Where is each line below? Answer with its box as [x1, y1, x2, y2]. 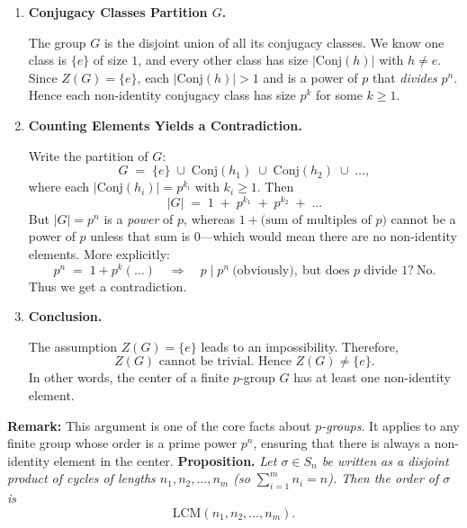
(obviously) [232, 264, 294, 277]
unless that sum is [90, 227, 191, 246]
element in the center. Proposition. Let [53, 451, 277, 470]
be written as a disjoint [321, 451, 449, 470]
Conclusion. [28, 307, 103, 326]
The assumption [28, 336, 117, 355]
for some [316, 85, 363, 104]
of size [93, 50, 128, 69]
